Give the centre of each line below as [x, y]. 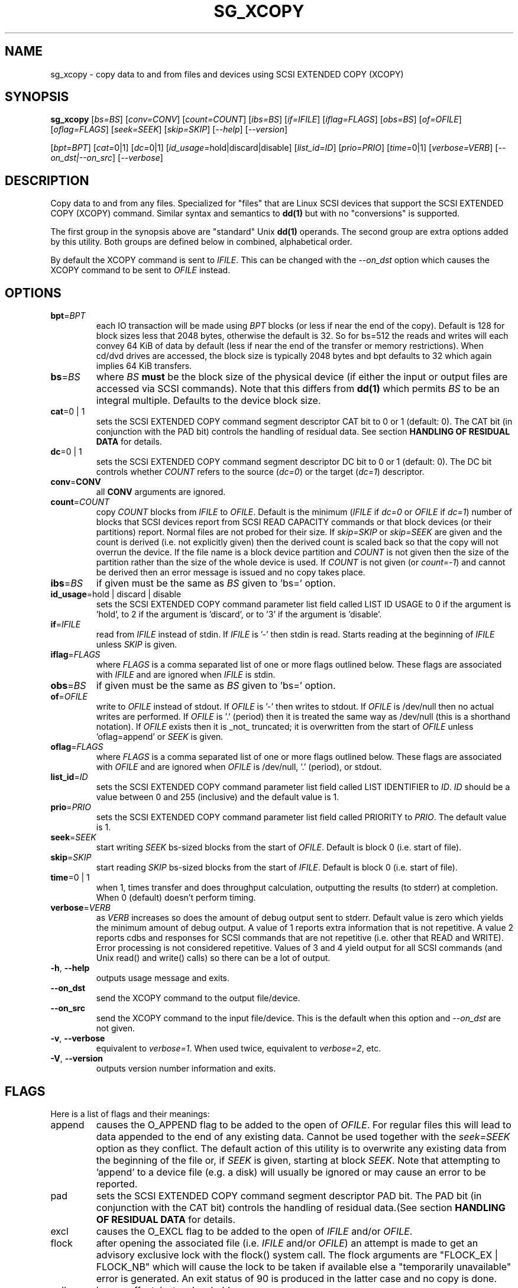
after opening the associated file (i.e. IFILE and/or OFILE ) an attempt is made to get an [287, 1243]
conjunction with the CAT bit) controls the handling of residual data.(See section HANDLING [301, 1207]
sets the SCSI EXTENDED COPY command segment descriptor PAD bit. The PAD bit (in [289, 1195]
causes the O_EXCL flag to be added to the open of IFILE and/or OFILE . [254, 1231]
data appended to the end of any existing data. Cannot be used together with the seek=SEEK [303, 1136]
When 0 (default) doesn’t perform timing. [176, 898]
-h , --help [70, 968]
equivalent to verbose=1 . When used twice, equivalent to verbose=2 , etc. [239, 1048]
